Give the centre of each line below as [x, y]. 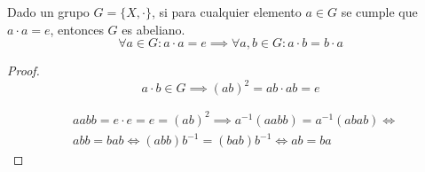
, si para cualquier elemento [226, 12]
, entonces [77, 29]
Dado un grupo [48, 12]
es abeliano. [153, 29]
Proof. [24, 70]
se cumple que [379, 12]
